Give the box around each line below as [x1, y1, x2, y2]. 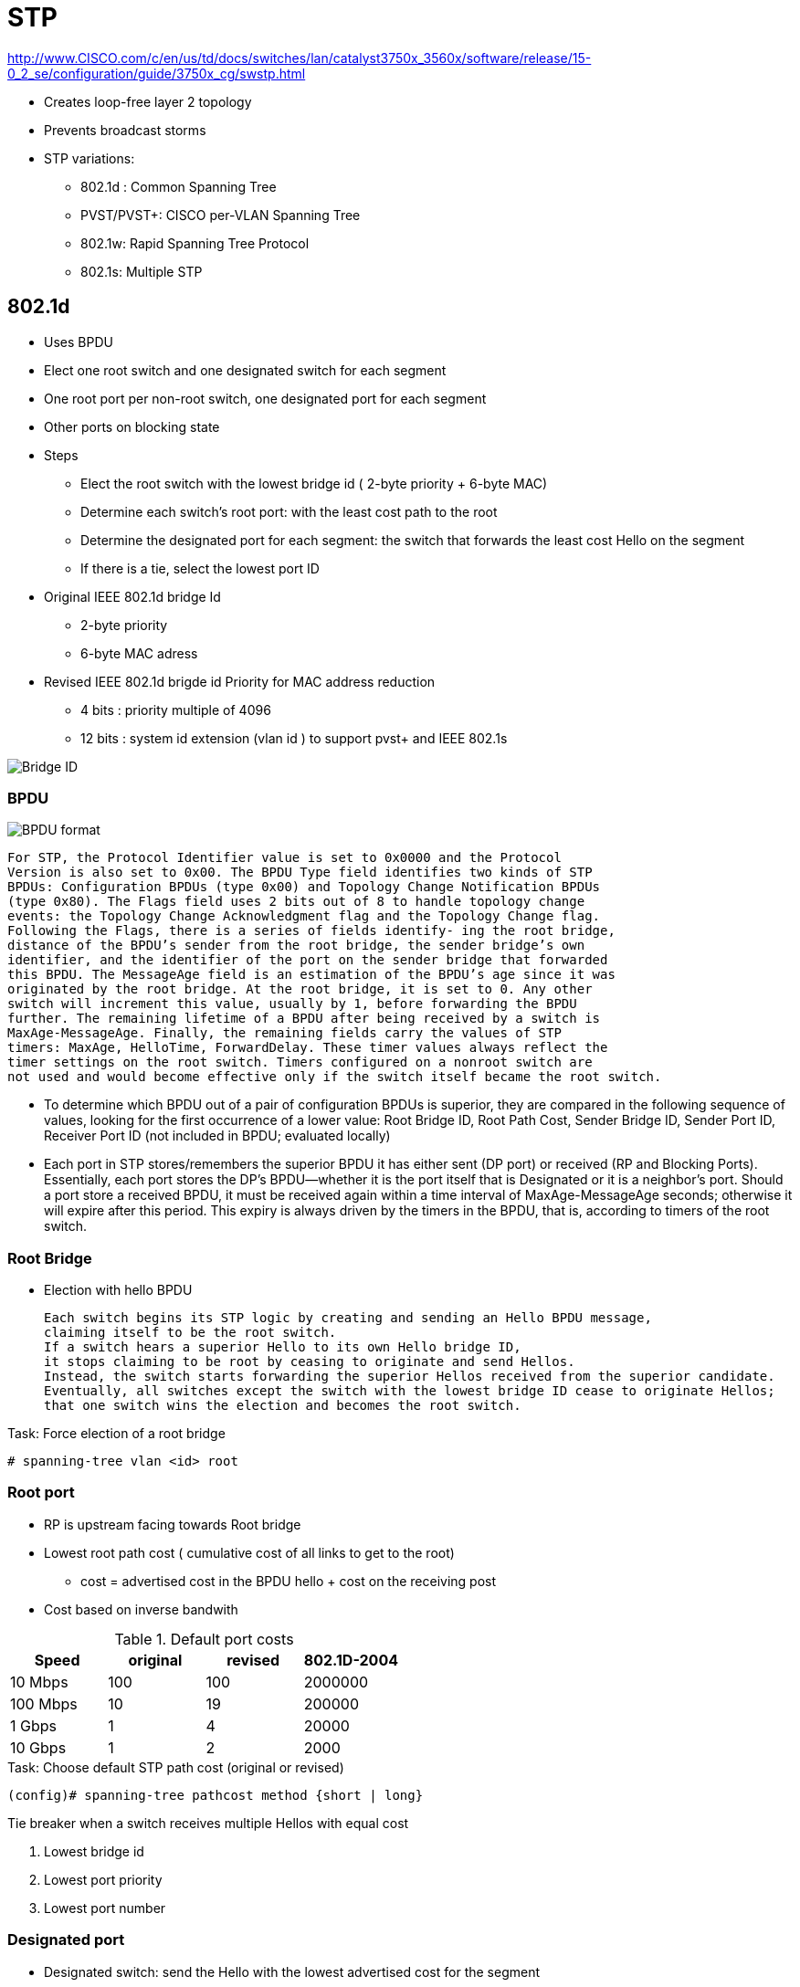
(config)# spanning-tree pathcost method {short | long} [7, 1787, 424, 1803]
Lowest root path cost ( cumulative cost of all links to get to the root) [44, 1544, 455, 1561]
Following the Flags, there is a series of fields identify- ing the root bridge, [7, 923, 616, 939]
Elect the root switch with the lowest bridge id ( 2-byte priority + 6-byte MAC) [80, 475, 548, 491]
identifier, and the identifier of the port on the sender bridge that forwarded [7, 952, 608, 968]
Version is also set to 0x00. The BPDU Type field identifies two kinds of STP [7, 865, 593, 880]
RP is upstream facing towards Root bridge [44, 1516, 301, 1532]
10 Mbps [10, 1672, 68, 1691]
